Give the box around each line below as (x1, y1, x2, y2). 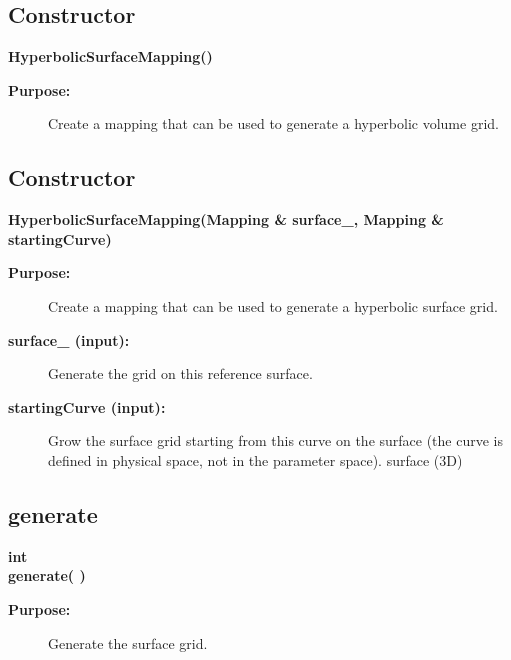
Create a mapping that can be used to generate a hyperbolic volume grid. (48, 113, 499, 134)
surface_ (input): (8, 329, 130, 350)
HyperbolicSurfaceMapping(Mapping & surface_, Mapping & (8, 209, 444, 230)
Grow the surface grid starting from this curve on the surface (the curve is (48, 430, 503, 451)
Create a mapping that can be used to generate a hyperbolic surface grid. (48, 295, 498, 316)
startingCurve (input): (8, 396, 166, 417)
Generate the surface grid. (48, 632, 208, 653)
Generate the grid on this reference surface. (48, 363, 313, 384)
